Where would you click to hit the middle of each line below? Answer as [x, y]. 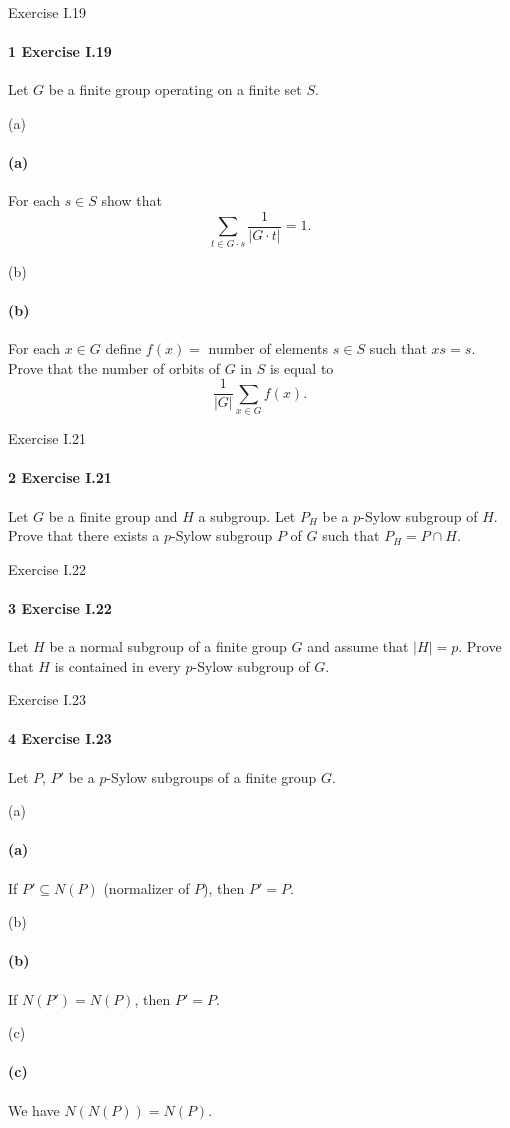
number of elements [268, 348]
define [123, 348]
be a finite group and [113, 515]
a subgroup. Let [247, 515]
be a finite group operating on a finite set [175, 89]
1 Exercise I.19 [60, 51]
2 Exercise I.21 [60, 477]
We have [34, 1109]
